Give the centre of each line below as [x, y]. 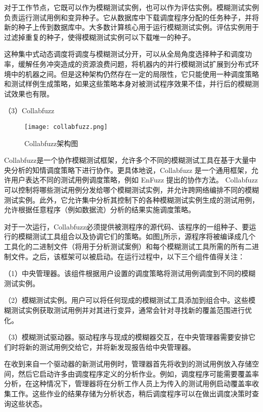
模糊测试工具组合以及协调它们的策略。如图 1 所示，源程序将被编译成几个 [137, 236]
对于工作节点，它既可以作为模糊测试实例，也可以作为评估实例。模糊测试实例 [131, 7]
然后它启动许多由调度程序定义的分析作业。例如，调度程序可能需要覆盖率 [138, 373]
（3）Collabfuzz [29, 110]
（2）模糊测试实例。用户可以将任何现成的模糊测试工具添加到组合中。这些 [126, 300]
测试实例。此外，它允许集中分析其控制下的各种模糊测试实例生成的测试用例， [131, 199]
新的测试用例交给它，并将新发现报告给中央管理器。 [110, 347]
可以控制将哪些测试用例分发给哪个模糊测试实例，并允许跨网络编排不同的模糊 [131, 189]
